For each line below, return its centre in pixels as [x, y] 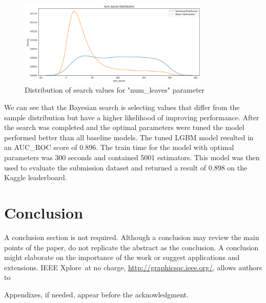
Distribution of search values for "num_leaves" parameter [115, 90]
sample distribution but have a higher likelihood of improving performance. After [132, 117]
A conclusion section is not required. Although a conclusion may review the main [132, 237]
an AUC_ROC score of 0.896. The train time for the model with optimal [119, 147]
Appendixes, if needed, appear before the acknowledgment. [96, 294]
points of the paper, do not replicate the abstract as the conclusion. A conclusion [131, 247]
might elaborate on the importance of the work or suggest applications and [122, 257]
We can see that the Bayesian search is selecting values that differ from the [122, 107]
